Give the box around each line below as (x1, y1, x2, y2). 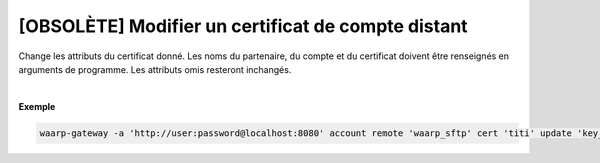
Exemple (18, 100, 56, 112)
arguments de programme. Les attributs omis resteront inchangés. (18, 63, 292, 75)
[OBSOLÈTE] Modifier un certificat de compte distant (18, 15, 469, 37)
